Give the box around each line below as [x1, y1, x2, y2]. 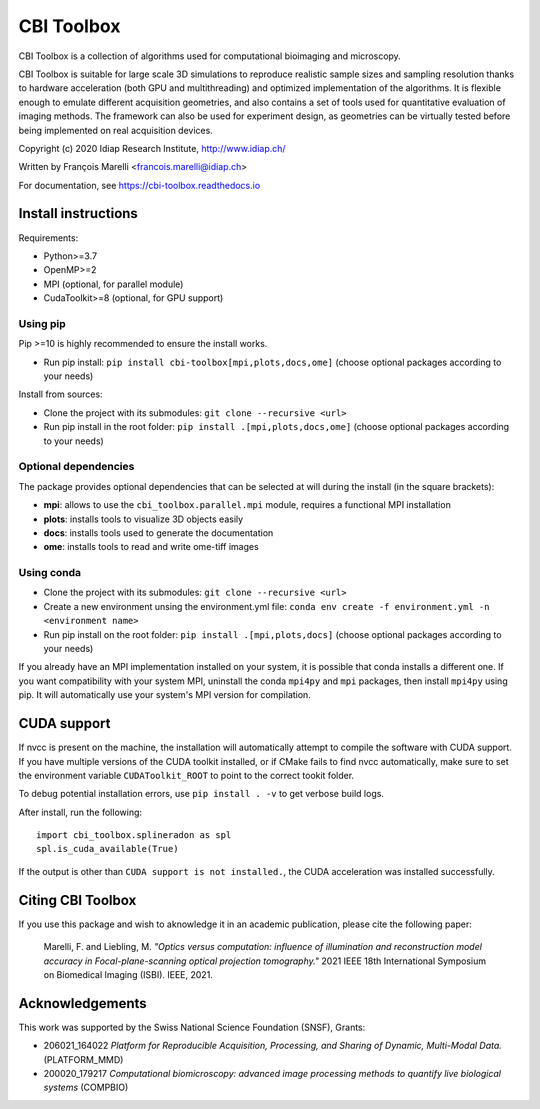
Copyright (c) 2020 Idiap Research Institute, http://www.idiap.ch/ [18, 142, 286, 154]
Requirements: [18, 231, 79, 244]
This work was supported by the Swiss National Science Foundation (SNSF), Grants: [18, 1021, 366, 1033]
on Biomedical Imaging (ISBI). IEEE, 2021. [43, 968, 214, 980]
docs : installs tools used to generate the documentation [43, 526, 274, 539]
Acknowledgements [18, 995, 147, 1012]
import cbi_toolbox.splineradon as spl [36, 830, 232, 841]
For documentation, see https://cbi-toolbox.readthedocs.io [18, 179, 261, 191]
